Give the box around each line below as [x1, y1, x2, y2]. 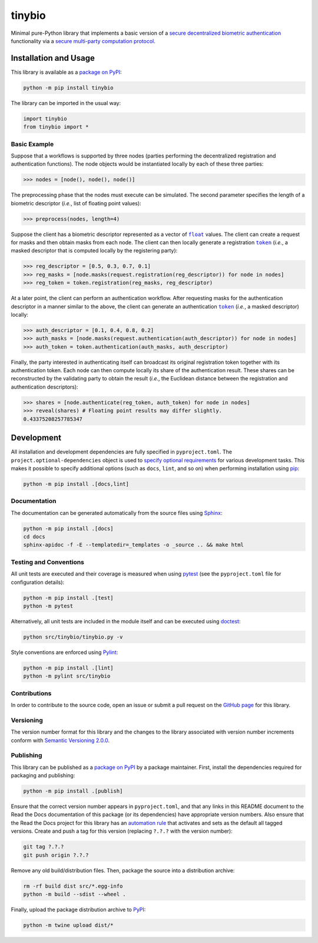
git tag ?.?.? [23, 843, 64, 850]
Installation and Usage [11, 53, 95, 63]
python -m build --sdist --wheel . [23, 891, 126, 898]
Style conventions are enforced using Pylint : [11, 649, 118, 656]
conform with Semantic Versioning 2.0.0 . [11, 737, 110, 744]
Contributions [11, 689, 52, 697]
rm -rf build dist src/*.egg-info [23, 882, 123, 889]
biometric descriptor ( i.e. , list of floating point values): [11, 199, 141, 206]
